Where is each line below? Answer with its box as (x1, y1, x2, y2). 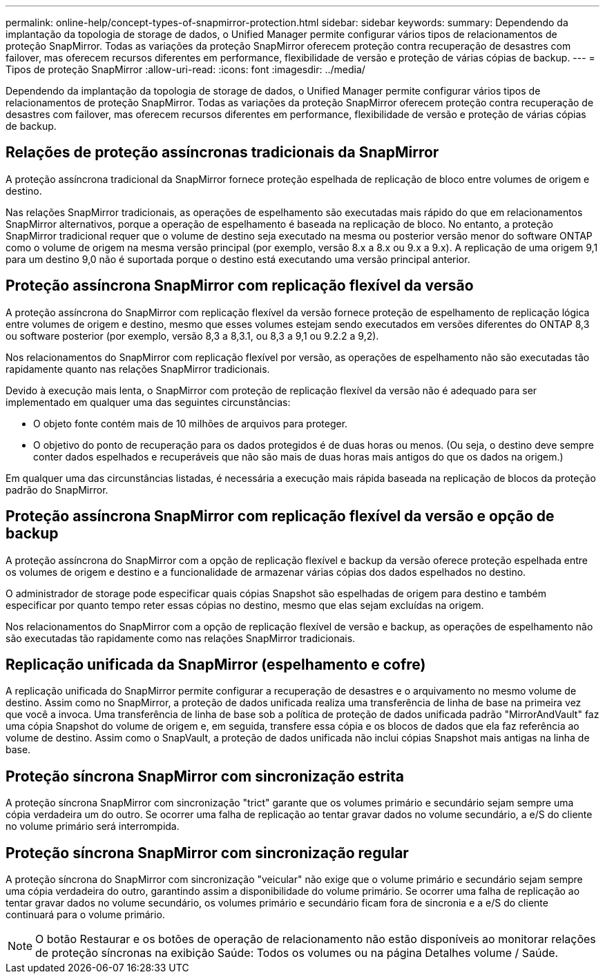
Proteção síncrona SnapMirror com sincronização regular (6, 844, 409, 862)
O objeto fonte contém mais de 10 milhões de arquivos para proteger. (33, 417, 348, 429)
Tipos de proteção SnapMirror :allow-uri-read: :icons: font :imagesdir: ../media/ (6, 64, 365, 75)
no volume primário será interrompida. (6, 820, 180, 833)
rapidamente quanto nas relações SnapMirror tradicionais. (6, 362, 270, 375)
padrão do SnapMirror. (6, 483, 108, 496)
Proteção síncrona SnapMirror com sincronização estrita (6, 767, 404, 785)
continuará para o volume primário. (6, 909, 165, 921)
